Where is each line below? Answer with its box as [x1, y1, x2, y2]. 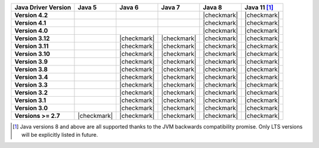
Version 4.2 [14, 11, 48, 19]
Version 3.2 [14, 88, 48, 97]
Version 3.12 [14, 34, 50, 42]
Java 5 [77, 4, 97, 11]
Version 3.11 [14, 42, 49, 50]
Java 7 [161, 4, 180, 11]
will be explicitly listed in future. [21, 131, 99, 139]
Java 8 [203, 4, 223, 11]
